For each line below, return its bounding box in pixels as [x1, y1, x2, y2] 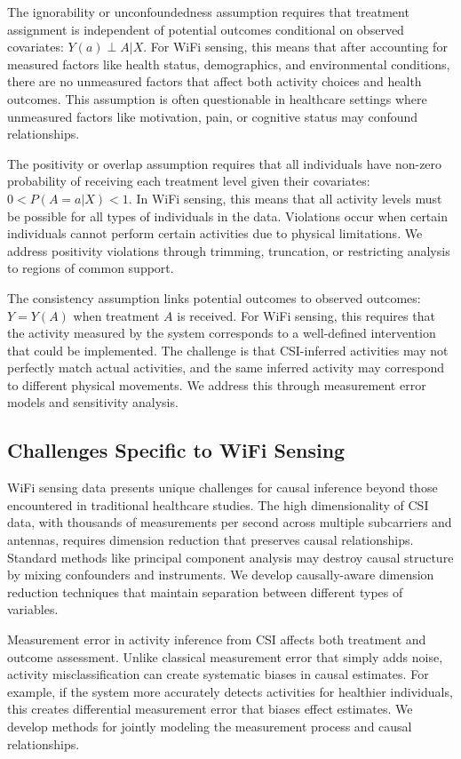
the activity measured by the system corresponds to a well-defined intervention [7, 324, 436, 342]
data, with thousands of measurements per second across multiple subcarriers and [7, 513, 452, 531]
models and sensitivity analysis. [7, 393, 179, 411]
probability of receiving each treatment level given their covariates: [7, 172, 370, 190]
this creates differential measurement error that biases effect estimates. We [7, 699, 413, 718]
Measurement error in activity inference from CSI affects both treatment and [7, 630, 426, 649]
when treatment [73, 306, 160, 324]
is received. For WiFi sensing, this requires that [177, 306, 435, 324]
